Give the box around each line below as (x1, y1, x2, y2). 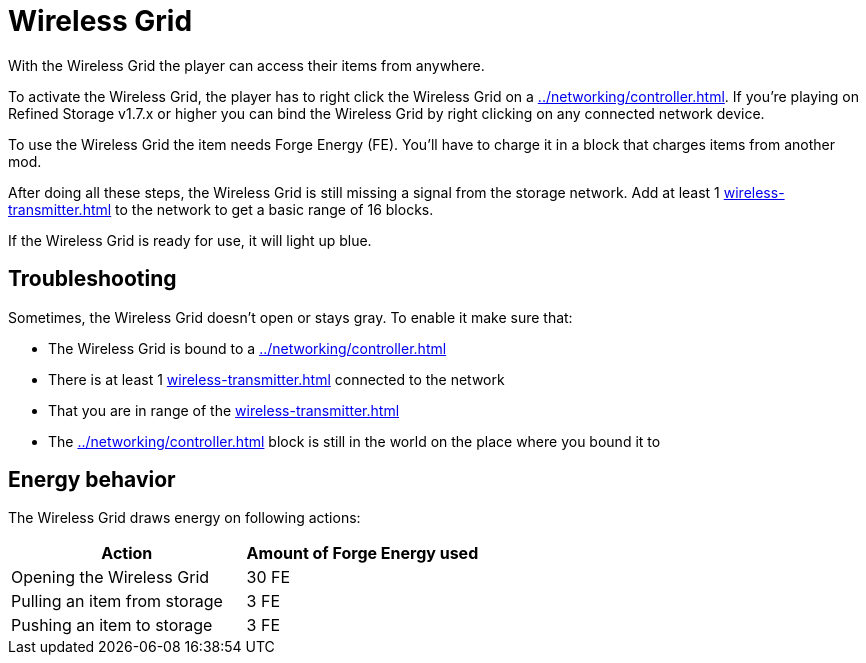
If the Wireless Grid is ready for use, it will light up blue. (8, 231, 372, 249)
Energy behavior (8, 467, 176, 493)
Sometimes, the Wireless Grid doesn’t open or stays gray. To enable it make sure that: (8, 308, 573, 326)
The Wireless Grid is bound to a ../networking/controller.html (48, 339, 447, 357)
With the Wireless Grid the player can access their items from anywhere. (8, 56, 485, 74)
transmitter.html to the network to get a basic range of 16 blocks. (8, 200, 434, 218)
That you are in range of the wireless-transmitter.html (48, 401, 400, 419)
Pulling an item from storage (11, 591, 223, 612)
